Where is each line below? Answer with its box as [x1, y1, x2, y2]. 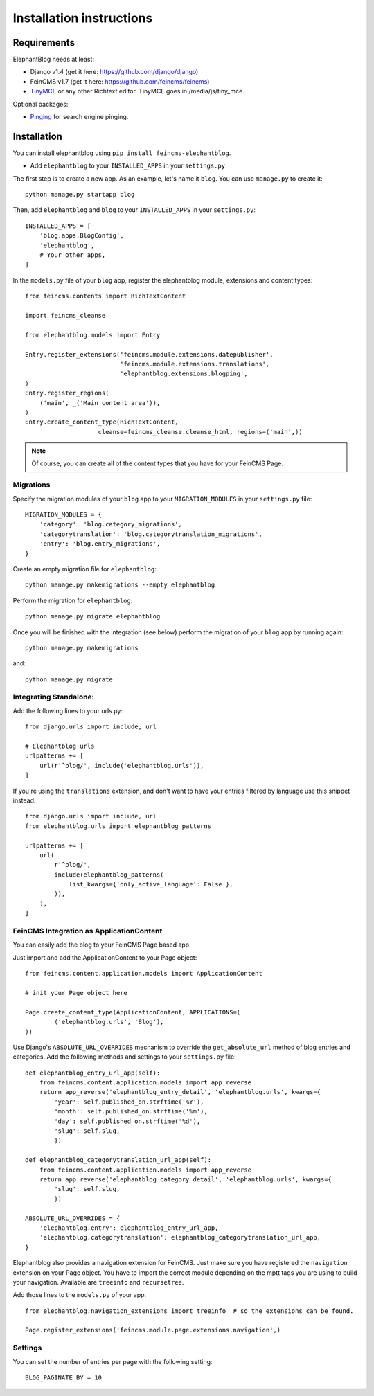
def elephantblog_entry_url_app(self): [25, 1068, 161, 1077]
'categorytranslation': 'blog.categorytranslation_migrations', [39, 530, 262, 538]
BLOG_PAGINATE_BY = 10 [25, 1373, 103, 1381]
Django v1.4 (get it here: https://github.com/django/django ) [30, 68, 199, 76]
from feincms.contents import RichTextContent [25, 292, 186, 301]
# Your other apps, [39, 251, 106, 259]
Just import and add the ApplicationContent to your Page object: [12, 953, 197, 962]
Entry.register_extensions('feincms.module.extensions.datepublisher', [25, 350, 274, 358]
